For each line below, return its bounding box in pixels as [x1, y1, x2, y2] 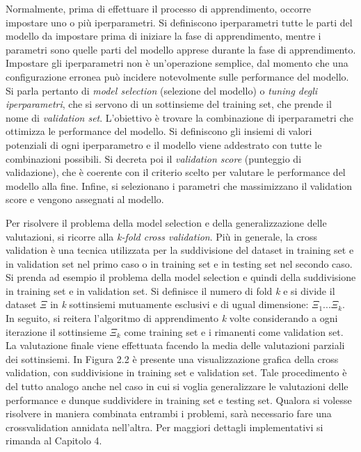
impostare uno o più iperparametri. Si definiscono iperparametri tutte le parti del [6, 15, 353, 29]
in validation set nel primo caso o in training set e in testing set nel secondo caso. [6, 256, 353, 271]
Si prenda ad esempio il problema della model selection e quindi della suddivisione [6, 270, 356, 284]
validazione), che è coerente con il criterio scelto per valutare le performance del [6, 165, 346, 179]
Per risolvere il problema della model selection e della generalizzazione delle [6, 215, 327, 229]
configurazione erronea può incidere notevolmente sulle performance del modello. [6, 69, 349, 83]
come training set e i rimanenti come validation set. [124, 324, 344, 339]
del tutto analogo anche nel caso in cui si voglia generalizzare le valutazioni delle [6, 379, 348, 394]
